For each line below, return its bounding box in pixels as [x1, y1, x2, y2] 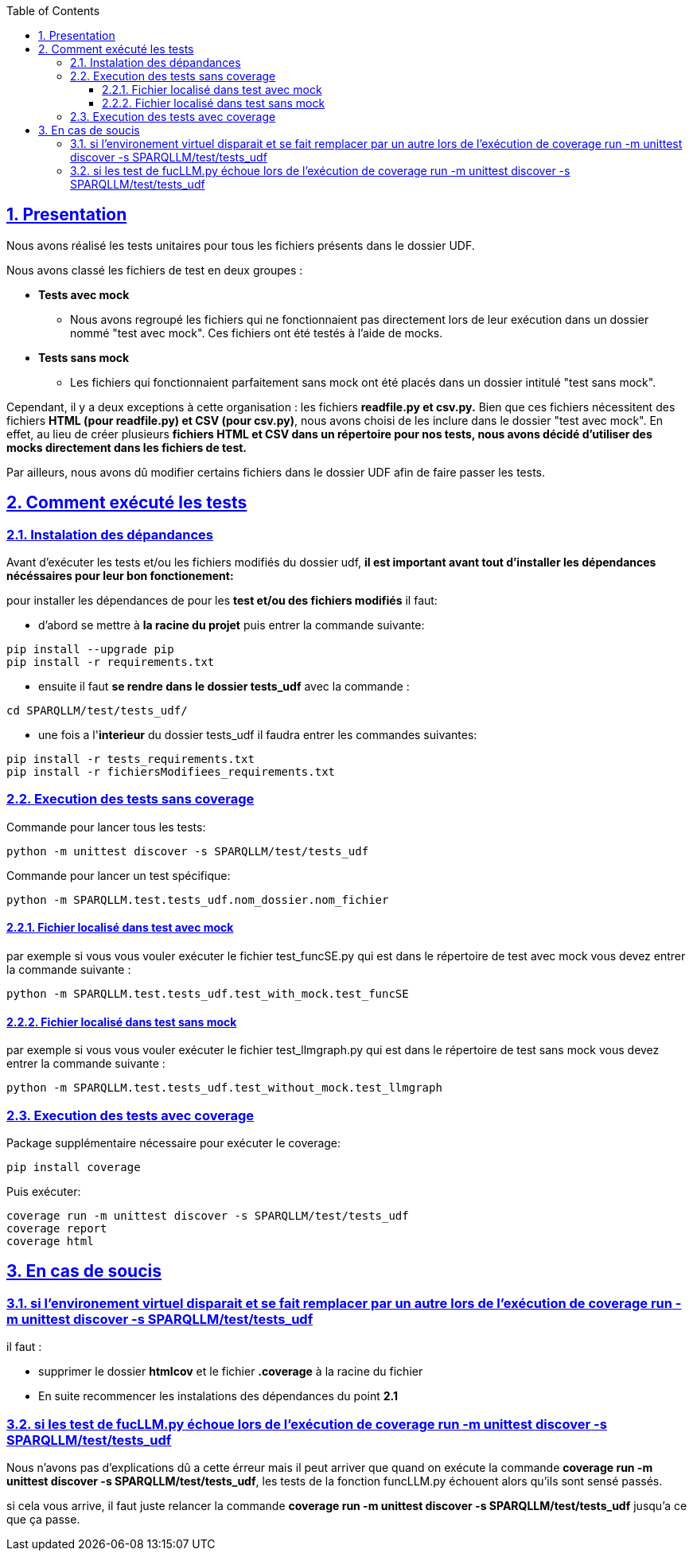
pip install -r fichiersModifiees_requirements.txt [6, 765, 336, 779]
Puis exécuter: [6, 1185, 81, 1198]
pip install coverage [6, 1161, 141, 1174]
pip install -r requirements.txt [6, 656, 215, 669]
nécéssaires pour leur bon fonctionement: [6, 569, 234, 583]
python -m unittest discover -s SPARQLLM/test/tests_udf [6, 844, 369, 858]
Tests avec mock [38, 287, 130, 302]
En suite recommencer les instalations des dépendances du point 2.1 [38, 1389, 398, 1403]
